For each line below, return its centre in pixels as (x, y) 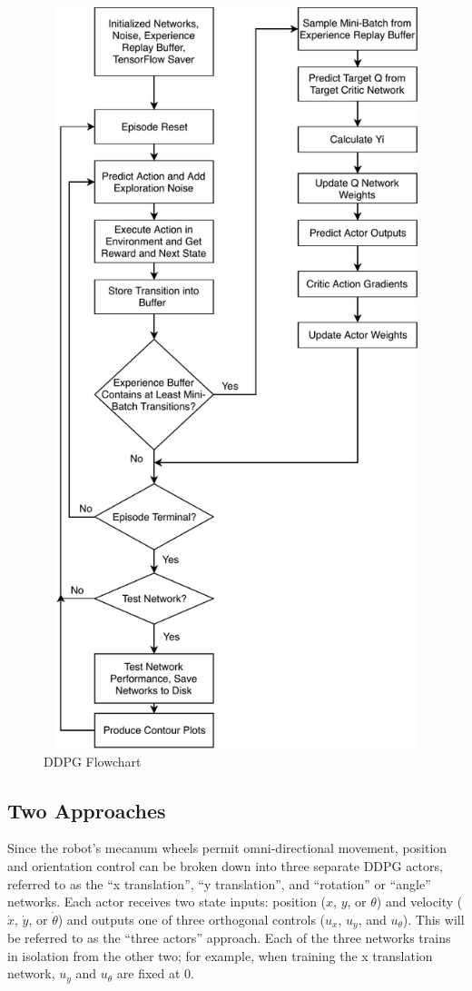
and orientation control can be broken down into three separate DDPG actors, (225, 865)
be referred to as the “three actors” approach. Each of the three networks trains (229, 938)
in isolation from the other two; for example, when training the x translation (220, 955)
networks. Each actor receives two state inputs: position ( (167, 902)
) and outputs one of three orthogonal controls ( (192, 919)
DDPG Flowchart (93, 761)
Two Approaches (87, 810)
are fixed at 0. (156, 973)
